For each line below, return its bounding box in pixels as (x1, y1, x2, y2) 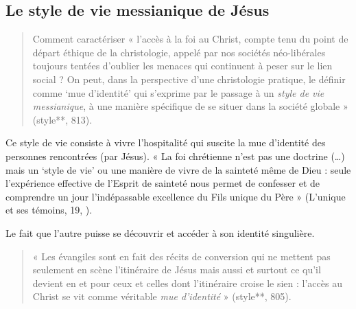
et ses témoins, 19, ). (5, 203, 93, 217)
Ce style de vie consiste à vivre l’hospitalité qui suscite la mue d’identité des (5, 135, 326, 150)
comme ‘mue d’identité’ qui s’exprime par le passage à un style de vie (32, 85, 324, 100)
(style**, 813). (32, 112, 93, 126)
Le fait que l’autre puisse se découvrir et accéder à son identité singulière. (5, 225, 315, 240)
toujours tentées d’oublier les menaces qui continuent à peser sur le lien (32, 58, 333, 73)
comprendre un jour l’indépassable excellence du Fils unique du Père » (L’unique (5, 189, 346, 203)
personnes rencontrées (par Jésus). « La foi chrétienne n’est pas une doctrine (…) (5, 148, 345, 163)
